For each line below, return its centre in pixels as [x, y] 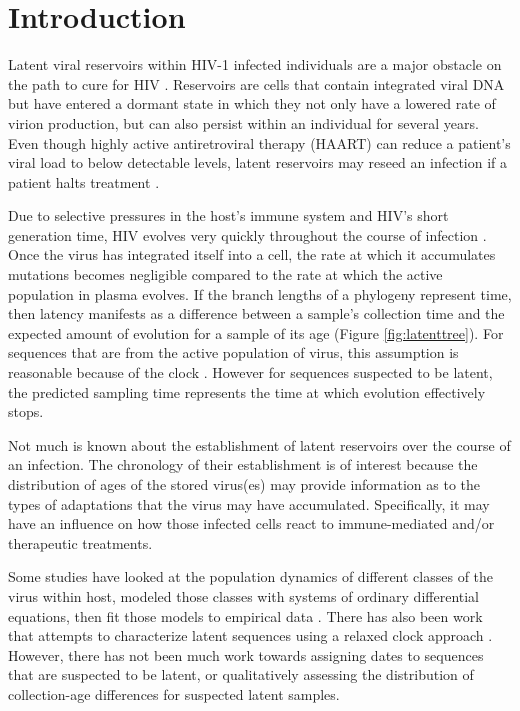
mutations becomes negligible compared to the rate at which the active [225, 274]
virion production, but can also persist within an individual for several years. [243, 122]
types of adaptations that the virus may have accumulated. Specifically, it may [249, 503]
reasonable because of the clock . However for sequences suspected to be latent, [250, 372]
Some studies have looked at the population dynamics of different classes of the [251, 576]
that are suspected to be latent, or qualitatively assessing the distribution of [241, 674]
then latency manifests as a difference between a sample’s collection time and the [256, 313]
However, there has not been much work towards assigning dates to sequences [246, 654]
